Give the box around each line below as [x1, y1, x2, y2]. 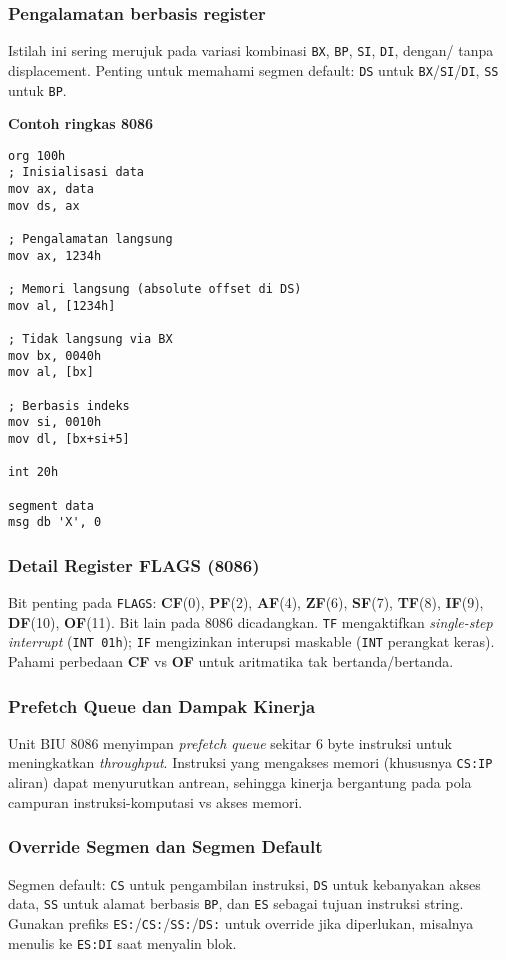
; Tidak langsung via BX [8, 332, 173, 346]
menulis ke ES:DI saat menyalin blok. [8, 932, 237, 953]
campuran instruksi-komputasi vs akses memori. [8, 791, 303, 812]
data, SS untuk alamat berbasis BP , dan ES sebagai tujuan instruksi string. [8, 893, 464, 914]
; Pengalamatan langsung [8, 232, 173, 247]
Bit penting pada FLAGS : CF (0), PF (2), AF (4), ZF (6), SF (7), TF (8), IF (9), [8, 592, 484, 613]
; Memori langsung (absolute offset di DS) [8, 282, 302, 297]
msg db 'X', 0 [8, 515, 102, 530]
